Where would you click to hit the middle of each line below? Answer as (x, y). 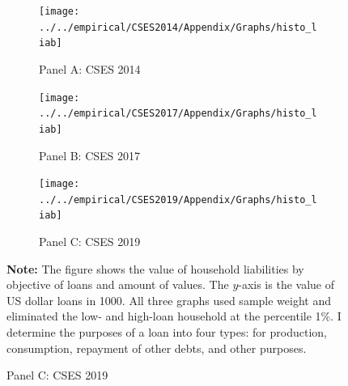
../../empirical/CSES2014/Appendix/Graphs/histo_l (178, 27)
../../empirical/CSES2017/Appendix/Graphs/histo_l (178, 114)
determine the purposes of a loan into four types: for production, (167, 332)
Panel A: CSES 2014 (90, 68)
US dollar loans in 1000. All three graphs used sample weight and (169, 300)
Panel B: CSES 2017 (90, 155)
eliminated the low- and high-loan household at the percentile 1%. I (174, 316)
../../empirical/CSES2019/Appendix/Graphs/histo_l (178, 199)
